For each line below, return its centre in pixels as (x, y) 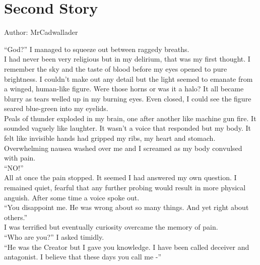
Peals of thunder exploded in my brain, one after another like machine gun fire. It (130, 118)
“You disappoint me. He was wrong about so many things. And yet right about (126, 207)
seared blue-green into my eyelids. (56, 108)
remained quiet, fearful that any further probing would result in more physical (125, 188)
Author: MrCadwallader (41, 32)
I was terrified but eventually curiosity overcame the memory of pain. (111, 227)
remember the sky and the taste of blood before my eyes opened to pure (116, 68)
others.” (16, 217)
